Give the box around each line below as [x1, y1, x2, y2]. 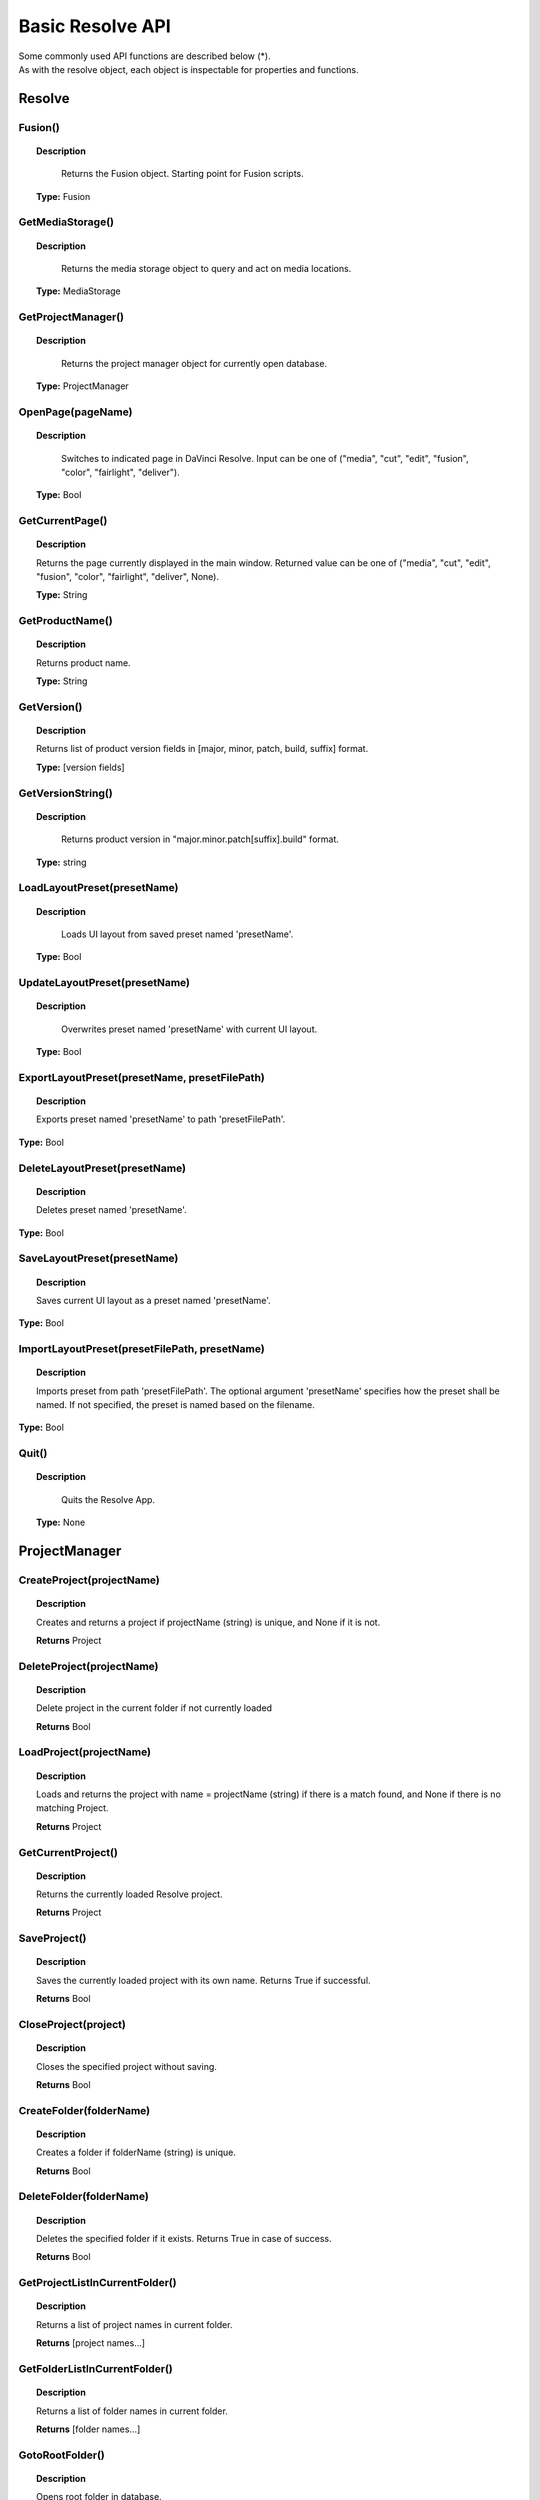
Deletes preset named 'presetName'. [36, 1204, 187, 1216]
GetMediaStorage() [18, 215, 115, 229]
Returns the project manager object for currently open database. [61, 357, 328, 369]
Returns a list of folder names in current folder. [36, 2405, 229, 2417]
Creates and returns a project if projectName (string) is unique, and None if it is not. [36, 1616, 381, 1628]
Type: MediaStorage [36, 285, 122, 297]
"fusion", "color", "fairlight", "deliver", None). [36, 571, 220, 583]
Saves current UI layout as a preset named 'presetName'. [36, 1294, 272, 1306]
